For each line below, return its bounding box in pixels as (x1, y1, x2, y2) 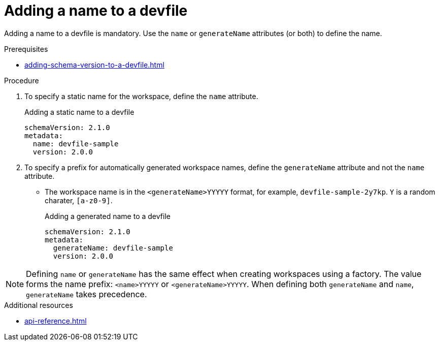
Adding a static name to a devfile (24, 107, 134, 116)
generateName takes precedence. (26, 289, 147, 299)
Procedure (4, 76, 39, 85)
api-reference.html (24, 316, 87, 325)
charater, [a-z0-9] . (45, 196, 113, 205)
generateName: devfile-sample (53, 243, 173, 252)
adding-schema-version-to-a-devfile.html (24, 60, 164, 69)
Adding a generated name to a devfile (45, 211, 171, 221)
